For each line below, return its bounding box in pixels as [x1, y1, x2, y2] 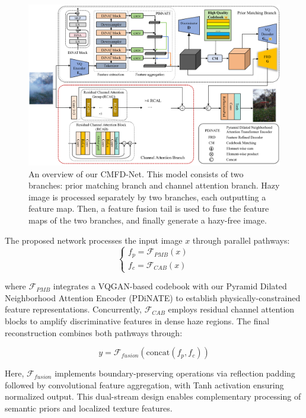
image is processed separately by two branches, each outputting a [28, 190, 266, 203]
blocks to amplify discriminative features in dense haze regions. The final [5, 315, 270, 327]
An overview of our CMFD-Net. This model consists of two [28, 167, 244, 180]
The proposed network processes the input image [5, 234, 183, 246]
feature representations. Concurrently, [5, 303, 142, 315]
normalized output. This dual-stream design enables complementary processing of [5, 390, 301, 403]
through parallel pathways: [192, 234, 290, 246]
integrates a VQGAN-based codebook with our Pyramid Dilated [53, 280, 287, 292]
